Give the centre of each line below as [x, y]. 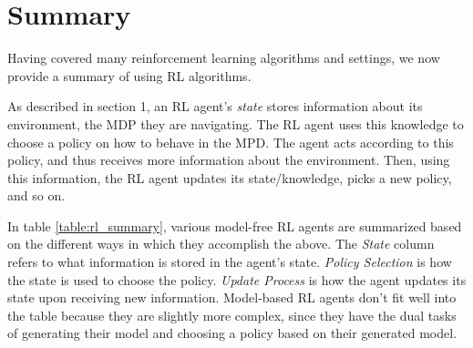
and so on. [36, 195]
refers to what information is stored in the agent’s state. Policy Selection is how [230, 262]
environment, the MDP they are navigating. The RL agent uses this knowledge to [236, 123]
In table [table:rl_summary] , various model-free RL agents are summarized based [235, 225]
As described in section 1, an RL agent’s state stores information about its [215, 106]
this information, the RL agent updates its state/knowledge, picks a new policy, [230, 177]
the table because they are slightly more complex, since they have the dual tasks [232, 315]
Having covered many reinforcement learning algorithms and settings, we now [224, 58]
